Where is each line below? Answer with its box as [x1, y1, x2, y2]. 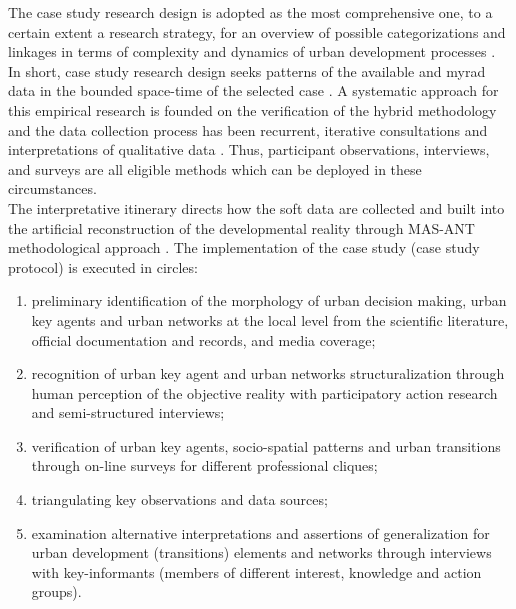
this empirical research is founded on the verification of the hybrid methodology [8, 99, 497, 120]
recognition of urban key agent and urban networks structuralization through [31, 363, 505, 384]
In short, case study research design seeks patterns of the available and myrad [8, 60, 486, 81]
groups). [31, 581, 82, 602]
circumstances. [8, 178, 97, 199]
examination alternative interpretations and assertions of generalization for [31, 522, 490, 543]
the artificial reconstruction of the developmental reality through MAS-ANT [8, 217, 475, 238]
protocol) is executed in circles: [8, 256, 198, 277]
